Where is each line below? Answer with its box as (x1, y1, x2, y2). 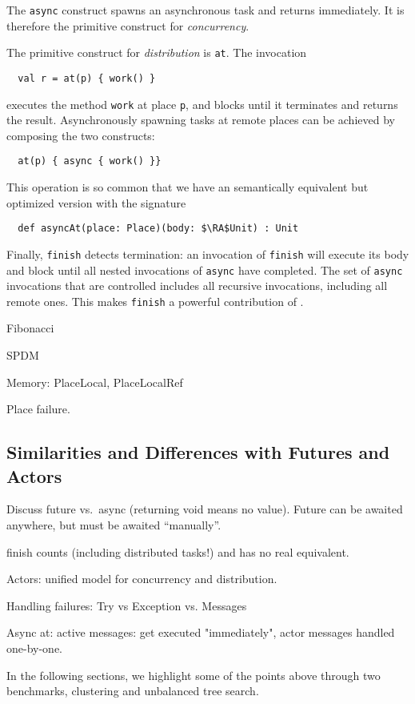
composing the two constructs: (6, 127, 155, 143)
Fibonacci (6, 320, 54, 336)
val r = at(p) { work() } (18, 72, 156, 84)
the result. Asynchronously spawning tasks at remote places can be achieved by (6, 111, 395, 128)
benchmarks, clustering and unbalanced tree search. (6, 682, 259, 699)
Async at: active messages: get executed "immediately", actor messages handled (6, 624, 395, 641)
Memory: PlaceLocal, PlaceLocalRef (6, 373, 183, 390)
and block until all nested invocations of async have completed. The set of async (6, 261, 403, 278)
